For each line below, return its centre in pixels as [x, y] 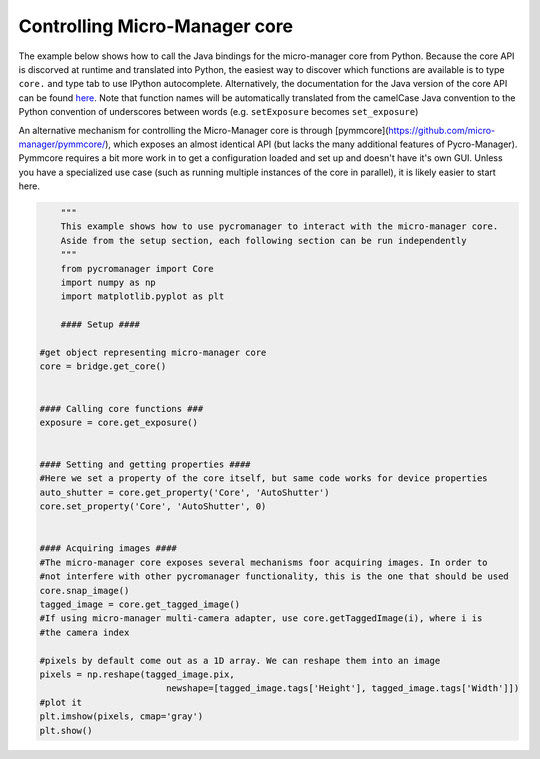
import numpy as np [108, 282]
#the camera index [84, 632]
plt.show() [66, 730]
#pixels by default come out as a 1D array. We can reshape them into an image [240, 660]
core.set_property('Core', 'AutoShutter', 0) [153, 506]
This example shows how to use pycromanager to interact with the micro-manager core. [279, 226]
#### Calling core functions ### [121, 408]
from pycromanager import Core [137, 268]
